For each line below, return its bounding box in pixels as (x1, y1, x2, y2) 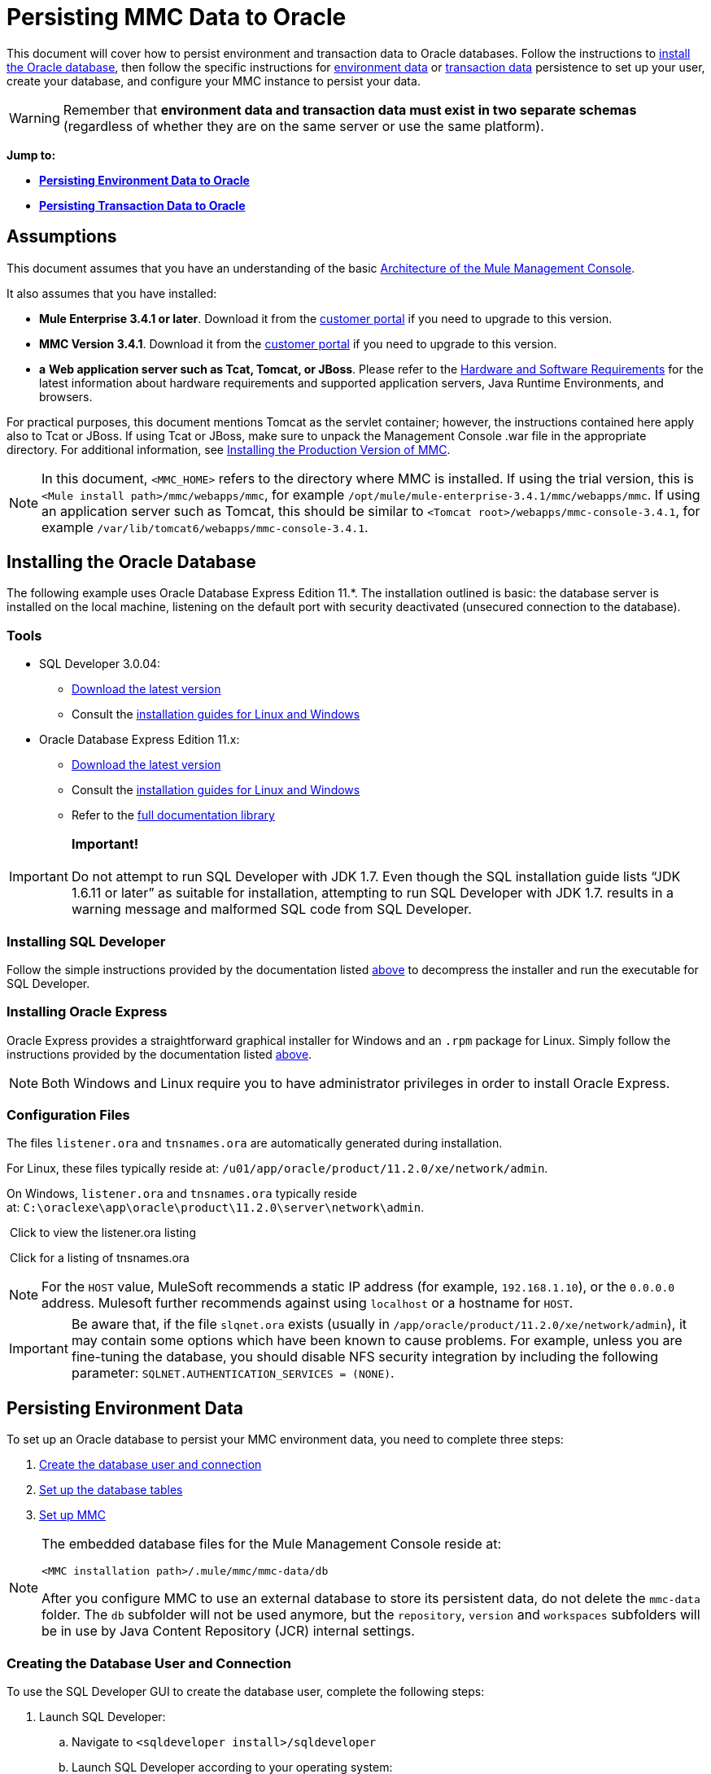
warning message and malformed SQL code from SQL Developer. (71, 901, 472, 918)
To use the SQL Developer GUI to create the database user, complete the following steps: (7, 1684, 485, 1699)
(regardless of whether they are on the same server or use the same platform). (63, 117, 544, 134)
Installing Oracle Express (7, 1003, 168, 1020)
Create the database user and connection (39, 1457, 262, 1472)
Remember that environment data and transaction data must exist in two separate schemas (63, 101, 637, 118)
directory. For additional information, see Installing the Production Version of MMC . (7, 442, 451, 457)
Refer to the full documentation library (72, 808, 275, 823)
